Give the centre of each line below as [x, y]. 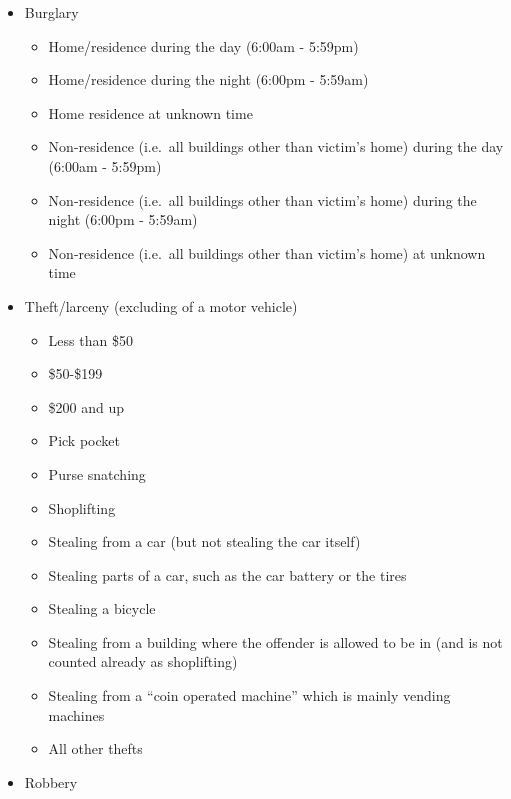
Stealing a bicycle [102, 608]
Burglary [51, 12]
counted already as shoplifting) [143, 661]
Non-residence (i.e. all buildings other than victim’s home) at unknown [267, 252]
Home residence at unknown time [150, 112]
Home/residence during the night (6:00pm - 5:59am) [208, 79]
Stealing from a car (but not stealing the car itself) [204, 541]
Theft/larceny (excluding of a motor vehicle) [161, 305]
